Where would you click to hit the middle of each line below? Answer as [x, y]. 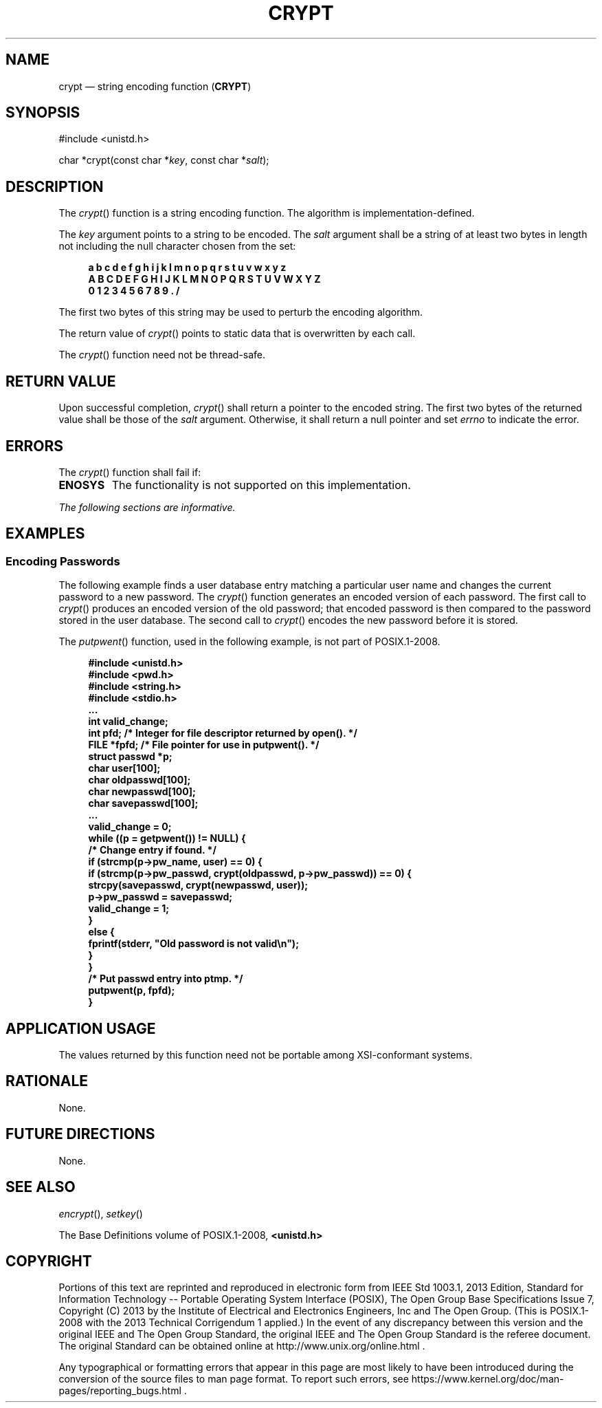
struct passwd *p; [130, 757]
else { [101, 932]
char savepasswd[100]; [143, 803]
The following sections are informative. [147, 507]
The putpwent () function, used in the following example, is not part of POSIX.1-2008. [249, 642]
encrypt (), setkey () [101, 1213]
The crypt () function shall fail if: [130, 472]
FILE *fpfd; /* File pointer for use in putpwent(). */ [204, 745]
